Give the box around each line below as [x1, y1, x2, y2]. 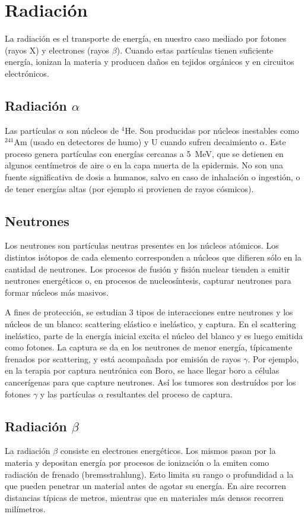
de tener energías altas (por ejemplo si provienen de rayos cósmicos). [5, 182, 254, 195]
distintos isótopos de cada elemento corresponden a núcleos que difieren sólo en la [5, 251, 301, 264]
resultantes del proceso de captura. [106, 387, 233, 400]
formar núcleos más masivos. [5, 286, 109, 298]
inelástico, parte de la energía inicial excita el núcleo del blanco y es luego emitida [5, 329, 303, 341]
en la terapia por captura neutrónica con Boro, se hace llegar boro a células [5, 364, 280, 377]
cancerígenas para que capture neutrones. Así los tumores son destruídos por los [5, 376, 296, 388]
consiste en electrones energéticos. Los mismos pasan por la [60, 444, 276, 457]
